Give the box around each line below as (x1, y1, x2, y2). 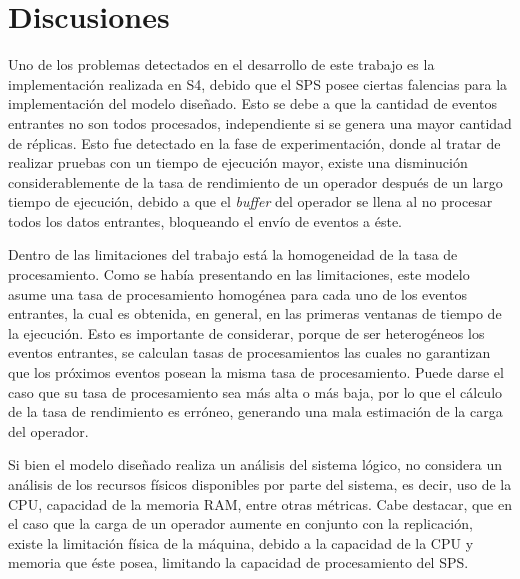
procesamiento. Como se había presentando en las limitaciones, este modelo (8, 264, 470, 285)
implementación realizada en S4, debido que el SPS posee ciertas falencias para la (8, 73, 508, 94)
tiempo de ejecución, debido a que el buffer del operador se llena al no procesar (8, 191, 493, 212)
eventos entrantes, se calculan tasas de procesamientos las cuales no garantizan (8, 342, 491, 363)
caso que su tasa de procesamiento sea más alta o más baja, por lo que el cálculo (8, 381, 503, 402)
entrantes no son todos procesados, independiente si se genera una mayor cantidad (8, 112, 512, 133)
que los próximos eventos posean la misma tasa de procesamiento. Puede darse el (8, 362, 504, 383)
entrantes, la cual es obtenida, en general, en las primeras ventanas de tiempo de (8, 303, 502, 324)
